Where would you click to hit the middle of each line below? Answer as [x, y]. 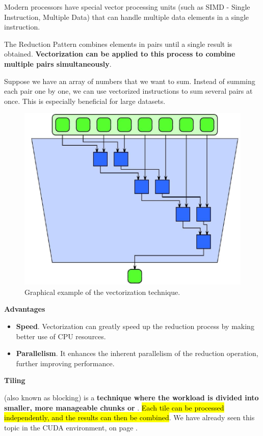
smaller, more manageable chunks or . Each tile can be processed [114, 407]
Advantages [25, 309]
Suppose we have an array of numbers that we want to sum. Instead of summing [130, 81]
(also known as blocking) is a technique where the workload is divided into [131, 397]
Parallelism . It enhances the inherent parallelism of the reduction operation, [137, 353]
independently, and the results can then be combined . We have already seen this [129, 417]
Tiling [15, 380]
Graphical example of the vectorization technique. [102, 292]
